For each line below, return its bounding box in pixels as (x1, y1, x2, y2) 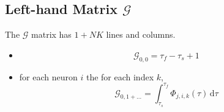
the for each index (86, 70, 154, 83)
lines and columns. (106, 28, 176, 41)
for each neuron (19, 70, 78, 83)
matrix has (31, 28, 72, 41)
